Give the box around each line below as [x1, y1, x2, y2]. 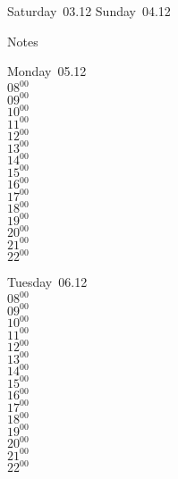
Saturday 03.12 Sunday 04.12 [7, 2, 171, 20]
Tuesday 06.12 [7, 273, 88, 291]
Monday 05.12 [7, 62, 87, 80]
